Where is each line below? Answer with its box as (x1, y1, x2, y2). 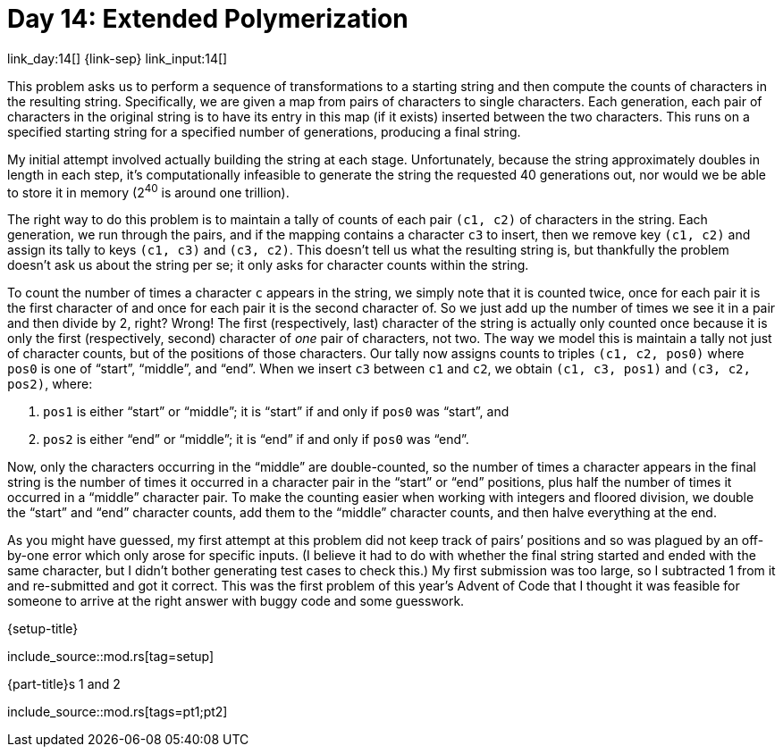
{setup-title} (7, 621, 79, 637)
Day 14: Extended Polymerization (7, 4, 408, 34)
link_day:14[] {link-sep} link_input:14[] (7, 50, 228, 66)
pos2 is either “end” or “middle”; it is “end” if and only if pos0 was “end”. (43, 431, 469, 448)
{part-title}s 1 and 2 (7, 676, 121, 692)
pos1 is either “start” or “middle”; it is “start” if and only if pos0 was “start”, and (43, 404, 509, 420)
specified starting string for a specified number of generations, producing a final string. (7, 123, 521, 139)
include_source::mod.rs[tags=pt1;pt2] (7, 704, 228, 720)
